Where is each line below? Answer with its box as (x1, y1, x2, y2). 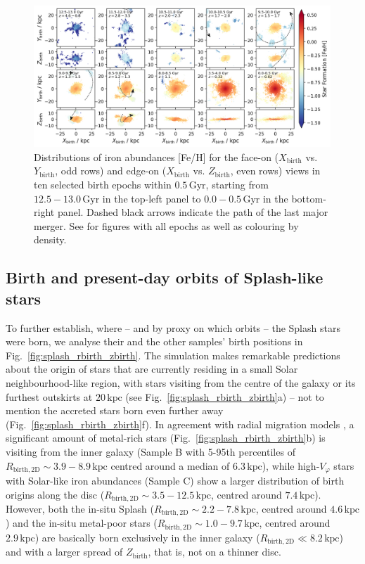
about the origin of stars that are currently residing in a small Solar (6, 361, 298, 376)
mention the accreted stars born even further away (6, 403, 224, 418)
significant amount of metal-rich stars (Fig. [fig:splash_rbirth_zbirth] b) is (6, 430, 326, 445)
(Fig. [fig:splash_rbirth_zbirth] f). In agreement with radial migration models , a (6, 416, 354, 431)
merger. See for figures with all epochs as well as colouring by (34, 218, 299, 233)
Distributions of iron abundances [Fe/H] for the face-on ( (34, 149, 279, 164)
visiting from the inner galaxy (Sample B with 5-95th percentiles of (6, 444, 295, 459)
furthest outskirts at (6, 389, 93, 404)
